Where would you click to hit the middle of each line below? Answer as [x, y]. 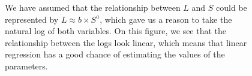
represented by [32, 19]
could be [232, 7]
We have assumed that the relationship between [93, 7]
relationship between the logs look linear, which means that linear [126, 42]
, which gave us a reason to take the [166, 19]
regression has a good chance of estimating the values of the [115, 54]
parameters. [26, 66]
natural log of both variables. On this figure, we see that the [116, 31]
